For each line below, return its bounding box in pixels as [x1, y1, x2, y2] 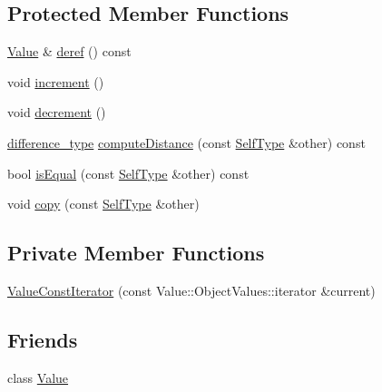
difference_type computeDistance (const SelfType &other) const [7, 132, 366, 152]
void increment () [7, 72, 104, 91]
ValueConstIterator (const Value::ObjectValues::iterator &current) [7, 280, 376, 299]
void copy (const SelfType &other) [7, 194, 200, 213]
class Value [7, 367, 69, 387]
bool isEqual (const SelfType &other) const [7, 163, 250, 182]
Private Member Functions [7, 239, 265, 267]
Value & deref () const [7, 42, 132, 61]
